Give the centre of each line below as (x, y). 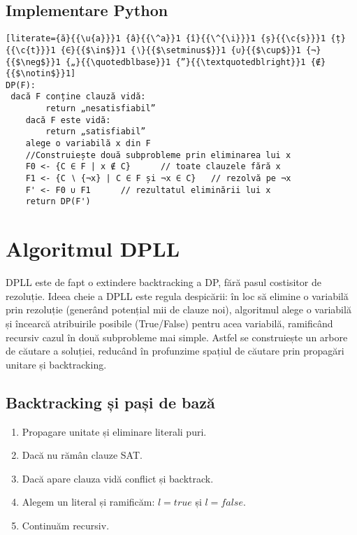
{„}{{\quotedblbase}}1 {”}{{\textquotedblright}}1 (185, 62)
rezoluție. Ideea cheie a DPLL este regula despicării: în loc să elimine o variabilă (177, 295)
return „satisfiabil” (96, 132)
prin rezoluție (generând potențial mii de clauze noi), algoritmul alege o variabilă (178, 309)
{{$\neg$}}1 (33, 62)
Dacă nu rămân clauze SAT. (82, 455)
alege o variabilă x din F (88, 144)
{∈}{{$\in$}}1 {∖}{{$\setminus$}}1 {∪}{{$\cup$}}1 (181, 50)
